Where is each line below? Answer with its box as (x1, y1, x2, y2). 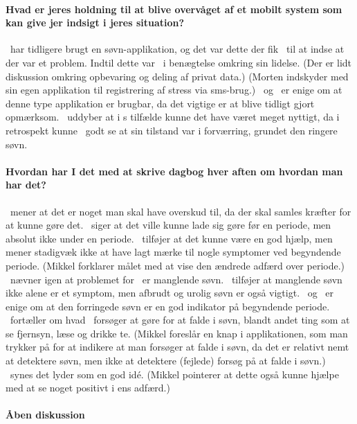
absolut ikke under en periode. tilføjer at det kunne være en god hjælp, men (6, 231, 333, 245)
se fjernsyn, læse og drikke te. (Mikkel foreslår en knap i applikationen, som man (6, 326, 348, 340)
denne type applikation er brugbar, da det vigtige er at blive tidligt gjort (6, 96, 315, 110)
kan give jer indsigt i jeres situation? (6, 15, 185, 30)
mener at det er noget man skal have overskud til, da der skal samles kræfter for (10, 204, 351, 218)
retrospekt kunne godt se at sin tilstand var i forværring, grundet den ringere (6, 123, 338, 137)
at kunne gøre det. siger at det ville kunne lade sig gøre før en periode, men (6, 218, 331, 232)
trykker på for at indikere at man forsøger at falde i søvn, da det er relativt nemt (6, 339, 349, 354)
